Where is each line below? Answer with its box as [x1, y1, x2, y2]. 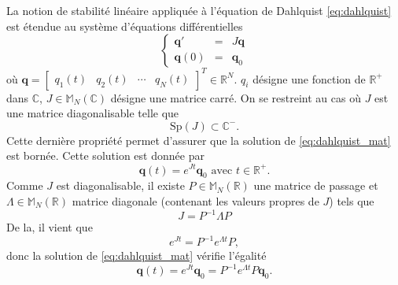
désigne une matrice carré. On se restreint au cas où [110, 89, 361, 105]
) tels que [329, 192, 374, 209]
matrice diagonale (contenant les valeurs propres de [72, 192, 319, 209]
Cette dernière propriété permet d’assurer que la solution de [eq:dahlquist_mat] [6, 131, 391, 148]
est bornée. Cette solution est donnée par [6, 147, 205, 164]
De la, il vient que [6, 219, 93, 235]
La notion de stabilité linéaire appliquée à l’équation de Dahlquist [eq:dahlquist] [6, 2, 392, 18]
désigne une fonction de [252, 70, 366, 87]
